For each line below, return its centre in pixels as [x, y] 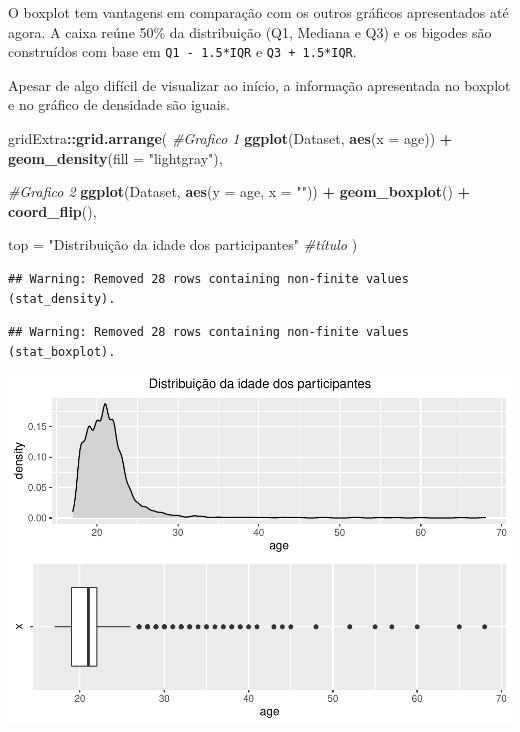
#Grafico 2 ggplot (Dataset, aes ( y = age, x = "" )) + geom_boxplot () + [239, 191]
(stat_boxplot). [62, 351]
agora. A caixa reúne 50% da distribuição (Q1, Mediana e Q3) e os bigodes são [250, 31]
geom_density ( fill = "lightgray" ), [115, 157]
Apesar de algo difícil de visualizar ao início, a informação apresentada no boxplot [259, 84]
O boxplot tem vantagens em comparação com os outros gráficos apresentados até [258, 12]
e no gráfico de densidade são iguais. [119, 104]
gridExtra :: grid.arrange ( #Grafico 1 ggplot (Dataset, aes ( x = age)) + [230, 138]
